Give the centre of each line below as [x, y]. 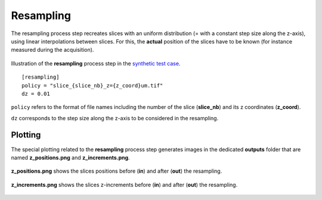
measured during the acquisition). [52, 50]
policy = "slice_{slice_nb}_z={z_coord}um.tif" [92, 85]
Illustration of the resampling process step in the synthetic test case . [96, 63]
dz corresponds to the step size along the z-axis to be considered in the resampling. [115, 118]
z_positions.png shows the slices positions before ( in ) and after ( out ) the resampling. [117, 171]
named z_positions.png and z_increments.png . [71, 157]
